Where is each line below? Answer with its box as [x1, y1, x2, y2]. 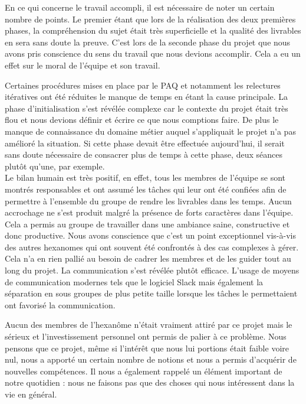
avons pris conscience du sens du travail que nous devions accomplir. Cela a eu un [5, 47, 301, 60]
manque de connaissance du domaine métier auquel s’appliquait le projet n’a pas [5, 125, 296, 137]
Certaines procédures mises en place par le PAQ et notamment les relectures [5, 79, 281, 91]
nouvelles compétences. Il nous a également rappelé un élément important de [5, 364, 282, 377]
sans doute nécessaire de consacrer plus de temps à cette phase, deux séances [5, 148, 282, 161]
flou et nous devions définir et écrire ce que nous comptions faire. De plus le [5, 113, 279, 126]
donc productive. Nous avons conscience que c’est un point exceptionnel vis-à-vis [5, 229, 296, 242]
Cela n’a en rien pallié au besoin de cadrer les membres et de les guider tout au [5, 252, 291, 265]
